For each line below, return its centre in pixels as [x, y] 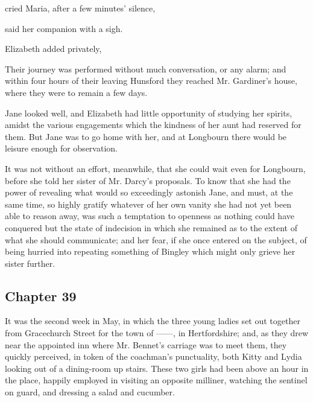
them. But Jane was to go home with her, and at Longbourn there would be [146, 136]
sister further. [30, 263]
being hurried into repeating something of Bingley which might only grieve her [150, 251]
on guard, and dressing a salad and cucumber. [90, 392]
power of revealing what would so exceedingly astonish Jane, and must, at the [149, 192]
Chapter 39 [41, 295]
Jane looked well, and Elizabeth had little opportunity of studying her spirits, [149, 113]
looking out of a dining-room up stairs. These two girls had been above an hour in [157, 368]
